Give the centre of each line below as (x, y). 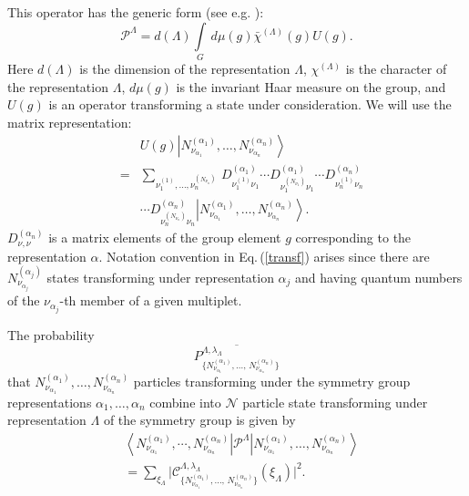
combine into (185, 402)
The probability (51, 334)
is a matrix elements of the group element (165, 238)
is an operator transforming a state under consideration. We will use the (250, 104)
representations (50, 402)
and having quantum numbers (379, 277)
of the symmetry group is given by (199, 420)
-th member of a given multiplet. (151, 300)
